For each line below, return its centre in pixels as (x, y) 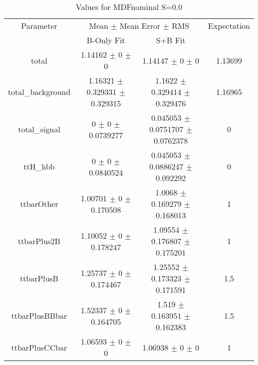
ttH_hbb (39, 166)
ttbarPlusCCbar (39, 347)
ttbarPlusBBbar (39, 316)
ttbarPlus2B (39, 241)
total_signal (39, 129)
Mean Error (140, 26)
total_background (39, 92)
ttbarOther (39, 204)
